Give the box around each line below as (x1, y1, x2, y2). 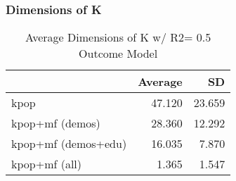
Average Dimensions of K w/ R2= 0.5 (25, 29, 211, 46)
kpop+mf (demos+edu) (11, 135, 127, 152)
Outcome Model (79, 45, 158, 62)
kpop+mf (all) (11, 156, 82, 173)
